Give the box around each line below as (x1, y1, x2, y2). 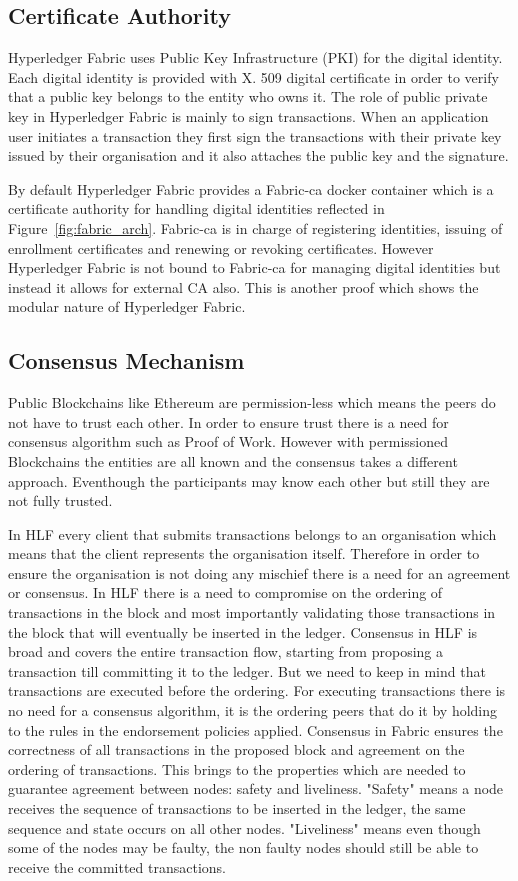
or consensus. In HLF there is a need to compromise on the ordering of (8, 582, 443, 603)
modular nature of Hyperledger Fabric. (8, 296, 246, 317)
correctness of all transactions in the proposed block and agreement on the (8, 739, 465, 760)
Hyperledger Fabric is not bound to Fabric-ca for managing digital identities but (8, 257, 501, 278)
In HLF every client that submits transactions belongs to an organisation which (8, 523, 497, 544)
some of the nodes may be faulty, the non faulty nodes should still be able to (8, 837, 479, 858)
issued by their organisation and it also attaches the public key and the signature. (8, 145, 509, 166)
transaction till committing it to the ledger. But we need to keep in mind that (8, 660, 486, 681)
